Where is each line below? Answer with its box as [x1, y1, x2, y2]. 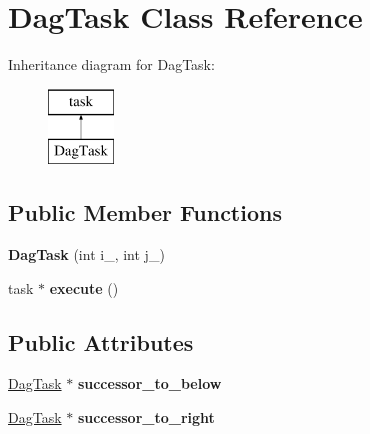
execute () [49, 277, 119, 298]
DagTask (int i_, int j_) [8, 244, 165, 265]
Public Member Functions [8, 197, 282, 228]
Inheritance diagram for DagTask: [8, 54, 215, 75]
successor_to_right [77, 407, 215, 428]
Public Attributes [8, 326, 194, 357]
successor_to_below [77, 373, 222, 394]
